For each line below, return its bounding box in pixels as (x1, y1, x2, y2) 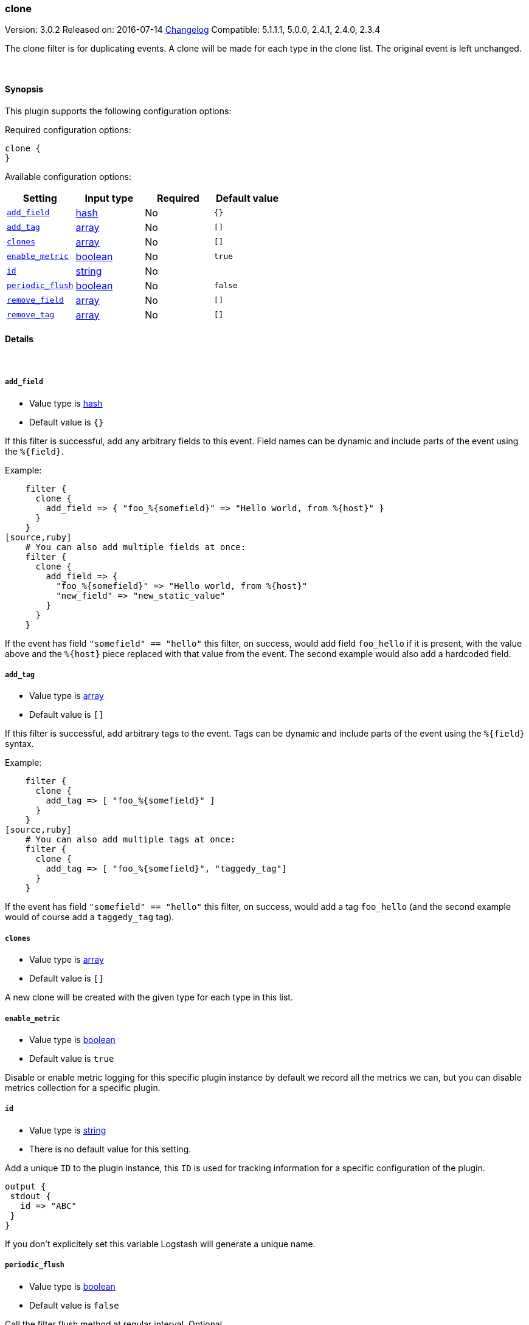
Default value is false (29, 1299, 119, 1310)
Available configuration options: (5, 171, 131, 182)
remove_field (7, 295, 64, 305)
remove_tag (7, 310, 55, 320)
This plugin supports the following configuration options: (5, 105, 232, 116)
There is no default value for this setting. (29, 1143, 192, 1154)
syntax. (5, 738, 34, 749)
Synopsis (5, 83, 44, 94)
